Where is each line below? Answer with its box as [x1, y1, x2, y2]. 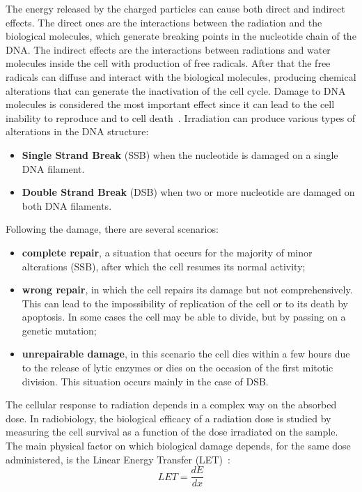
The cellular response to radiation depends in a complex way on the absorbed [6, 397, 337, 412]
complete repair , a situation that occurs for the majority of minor [22, 245, 313, 259]
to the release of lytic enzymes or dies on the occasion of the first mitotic [22, 360, 333, 375]
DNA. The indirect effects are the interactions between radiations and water [6, 42, 331, 56]
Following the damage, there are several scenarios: [6, 222, 219, 236]
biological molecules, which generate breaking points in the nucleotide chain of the [6, 29, 356, 43]
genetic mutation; [22, 323, 97, 337]
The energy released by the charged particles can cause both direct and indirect [6, 1, 345, 15]
